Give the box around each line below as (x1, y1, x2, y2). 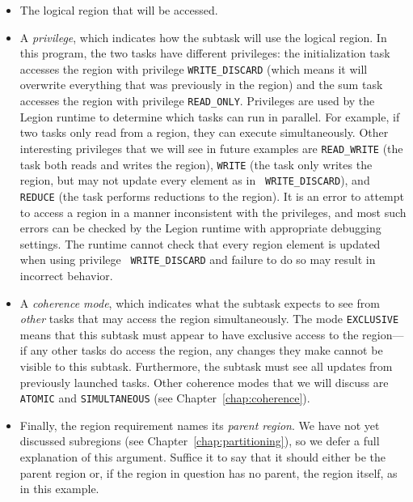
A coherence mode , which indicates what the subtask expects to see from (19, 294, 380, 311)
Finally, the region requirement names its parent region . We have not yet (19, 416, 380, 433)
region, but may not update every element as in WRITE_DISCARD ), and (19, 172, 370, 189)
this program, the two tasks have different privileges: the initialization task (19, 45, 390, 62)
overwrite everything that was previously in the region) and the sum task (19, 76, 383, 93)
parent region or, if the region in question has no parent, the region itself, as (19, 464, 398, 481)
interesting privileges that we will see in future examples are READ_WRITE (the (19, 139, 403, 156)
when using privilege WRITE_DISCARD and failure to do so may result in (19, 251, 376, 268)
